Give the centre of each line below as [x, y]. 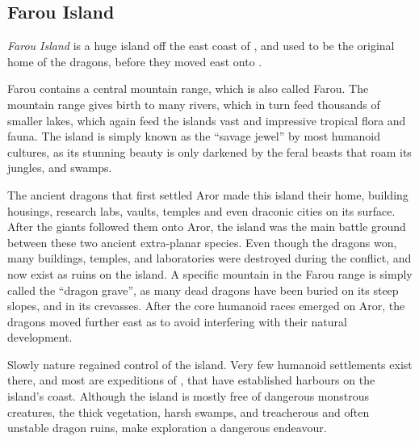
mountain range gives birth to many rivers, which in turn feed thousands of [194, 104]
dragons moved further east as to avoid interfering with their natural [177, 321]
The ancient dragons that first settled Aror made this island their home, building [208, 194]
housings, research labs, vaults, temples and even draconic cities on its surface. [201, 210]
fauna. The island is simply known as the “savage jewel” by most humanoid [194, 136]
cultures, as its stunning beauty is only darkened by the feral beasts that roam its [209, 151]
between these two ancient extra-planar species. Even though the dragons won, [202, 242]
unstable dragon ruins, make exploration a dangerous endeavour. [167, 428]
